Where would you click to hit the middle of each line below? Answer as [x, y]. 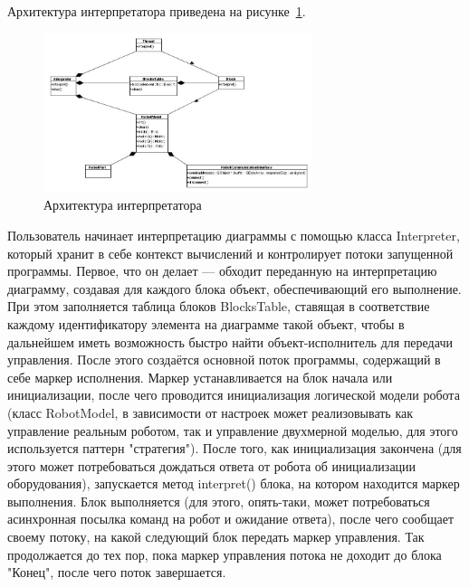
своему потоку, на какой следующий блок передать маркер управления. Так [216, 537]
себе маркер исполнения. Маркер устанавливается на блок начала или [200, 377]
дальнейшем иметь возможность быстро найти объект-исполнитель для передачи [230, 341]
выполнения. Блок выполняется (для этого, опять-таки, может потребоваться [219, 501]
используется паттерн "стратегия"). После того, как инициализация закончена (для [234, 448]
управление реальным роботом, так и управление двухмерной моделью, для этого [233, 430]
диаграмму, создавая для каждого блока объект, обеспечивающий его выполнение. [234, 288]
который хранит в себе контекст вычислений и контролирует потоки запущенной [230, 253]
